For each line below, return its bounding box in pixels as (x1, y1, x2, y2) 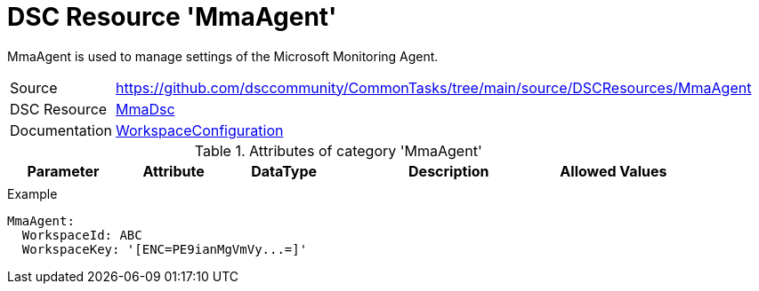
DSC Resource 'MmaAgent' (7, 2, 337, 32)
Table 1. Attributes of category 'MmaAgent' (194, 141, 482, 160)
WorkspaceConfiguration (116, 121, 284, 139)
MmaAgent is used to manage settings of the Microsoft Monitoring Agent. (7, 48, 439, 64)
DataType (251, 161, 318, 180)
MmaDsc (116, 99, 175, 118)
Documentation (10, 121, 112, 139)
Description (408, 161, 489, 180)
